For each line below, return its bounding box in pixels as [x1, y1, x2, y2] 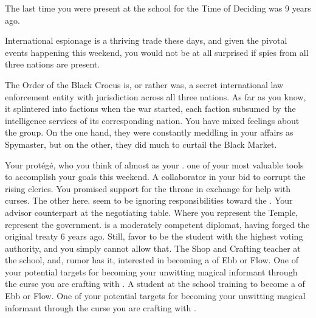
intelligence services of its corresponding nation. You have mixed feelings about [5, 114, 300, 126]
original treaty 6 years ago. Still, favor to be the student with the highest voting [5, 230, 303, 243]
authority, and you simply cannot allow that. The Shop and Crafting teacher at [5, 241, 301, 254]
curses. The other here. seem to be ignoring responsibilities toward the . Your [5, 194, 293, 207]
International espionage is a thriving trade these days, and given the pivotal [5, 34, 287, 47]
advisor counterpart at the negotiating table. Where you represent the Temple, [5, 206, 298, 218]
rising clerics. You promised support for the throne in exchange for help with [5, 182, 291, 195]
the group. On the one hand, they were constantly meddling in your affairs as [5, 126, 294, 139]
